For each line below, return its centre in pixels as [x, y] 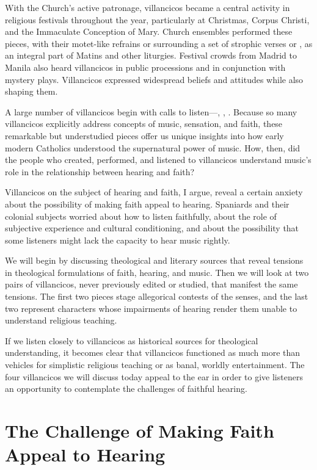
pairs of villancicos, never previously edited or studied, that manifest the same [151, 284]
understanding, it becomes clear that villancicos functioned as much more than [153, 352]
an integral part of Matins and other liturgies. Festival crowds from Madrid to [151, 55]
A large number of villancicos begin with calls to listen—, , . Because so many [151, 111]
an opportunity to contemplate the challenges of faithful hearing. [126, 389]
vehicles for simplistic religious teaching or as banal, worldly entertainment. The [155, 365]
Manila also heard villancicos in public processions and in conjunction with [145, 67]
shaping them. [31, 91]
